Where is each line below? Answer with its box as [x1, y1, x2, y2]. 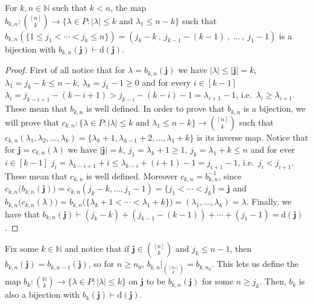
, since [218, 169, 242, 182]
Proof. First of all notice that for [5, 63, 125, 76]
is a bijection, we [243, 102, 306, 115]
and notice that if [65, 242, 130, 255]
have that [5, 207, 40, 220]
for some [202, 275, 233, 287]
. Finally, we [246, 195, 292, 208]
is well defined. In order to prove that [86, 102, 225, 115]
